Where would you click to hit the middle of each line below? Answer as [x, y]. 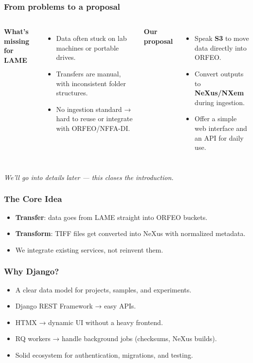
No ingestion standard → [94, 109]
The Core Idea [33, 199]
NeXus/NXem [219, 93]
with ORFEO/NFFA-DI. [93, 128]
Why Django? [32, 271]
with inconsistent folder [91, 83]
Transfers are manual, [89, 73]
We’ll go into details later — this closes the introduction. [89, 177]
